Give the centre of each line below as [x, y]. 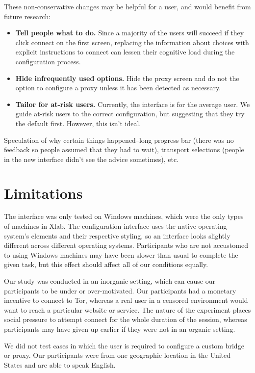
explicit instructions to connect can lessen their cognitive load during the [125, 52]
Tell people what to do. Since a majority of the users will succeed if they [130, 33]
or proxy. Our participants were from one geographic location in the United [117, 355]
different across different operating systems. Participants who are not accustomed [126, 245]
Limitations [43, 193]
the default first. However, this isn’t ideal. [78, 123]
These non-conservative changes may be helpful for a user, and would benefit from [127, 6]
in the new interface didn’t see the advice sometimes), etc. [91, 159]
